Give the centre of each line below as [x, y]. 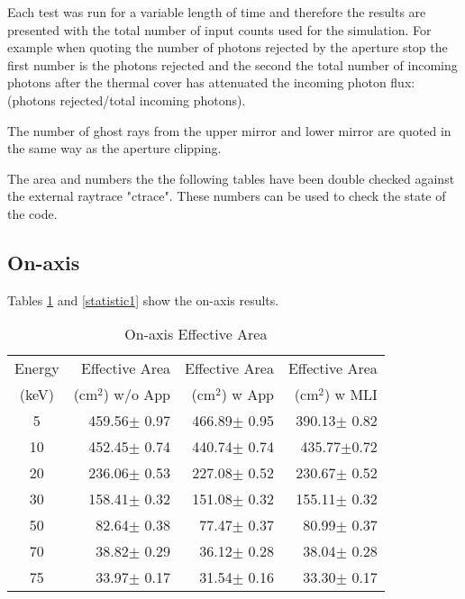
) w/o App [137, 395]
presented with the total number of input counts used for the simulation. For [219, 29]
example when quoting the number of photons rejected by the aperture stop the [228, 47]
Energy [37, 368]
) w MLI [351, 395]
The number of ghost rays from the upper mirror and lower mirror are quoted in [229, 130]
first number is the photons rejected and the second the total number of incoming [232, 64]
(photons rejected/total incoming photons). [127, 100]
